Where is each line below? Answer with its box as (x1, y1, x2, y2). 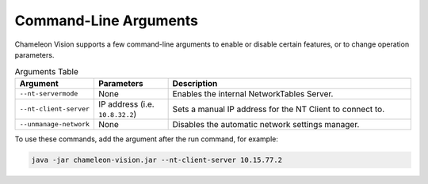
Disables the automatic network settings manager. (172, 118, 360, 130)
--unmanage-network (19, 120, 90, 129)
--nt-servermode (19, 89, 78, 98)
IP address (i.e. (98, 99, 155, 110)
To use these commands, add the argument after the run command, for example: (14, 134, 279, 144)
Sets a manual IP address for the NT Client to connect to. (172, 103, 385, 115)
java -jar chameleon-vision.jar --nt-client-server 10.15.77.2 (31, 155, 283, 164)
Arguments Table (14, 66, 79, 77)
